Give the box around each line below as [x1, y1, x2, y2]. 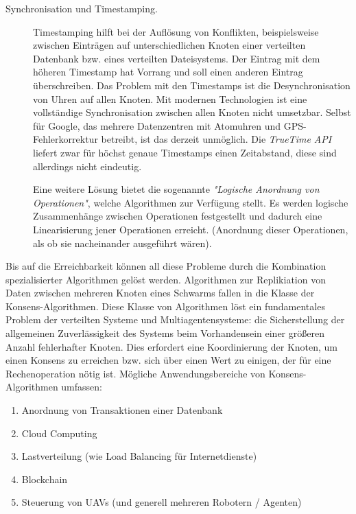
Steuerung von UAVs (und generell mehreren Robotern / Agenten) [21, 495, 302, 509]
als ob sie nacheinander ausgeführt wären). [33, 235, 212, 250]
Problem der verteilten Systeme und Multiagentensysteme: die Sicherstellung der [5, 312, 345, 327]
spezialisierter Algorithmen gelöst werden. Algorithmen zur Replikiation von [5, 272, 326, 286]
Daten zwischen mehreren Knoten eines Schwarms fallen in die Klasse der [5, 285, 315, 300]
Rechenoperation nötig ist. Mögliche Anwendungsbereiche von [5, 366, 265, 380]
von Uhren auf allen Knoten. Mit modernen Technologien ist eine [33, 91, 307, 106]
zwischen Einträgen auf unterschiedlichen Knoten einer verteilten [33, 38, 306, 52]
